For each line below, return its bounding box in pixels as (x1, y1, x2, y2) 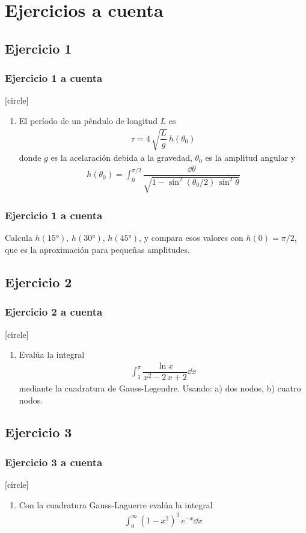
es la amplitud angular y (205, 151, 296, 164)
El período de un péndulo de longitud (19, 114, 158, 126)
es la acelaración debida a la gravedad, (50, 151, 192, 164)
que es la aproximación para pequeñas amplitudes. (5, 243, 190, 256)
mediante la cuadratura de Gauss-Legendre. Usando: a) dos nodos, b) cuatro (19, 381, 301, 394)
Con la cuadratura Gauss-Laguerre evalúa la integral (19, 498, 213, 511)
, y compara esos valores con (139, 231, 243, 244)
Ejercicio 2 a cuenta (5, 304, 103, 319)
